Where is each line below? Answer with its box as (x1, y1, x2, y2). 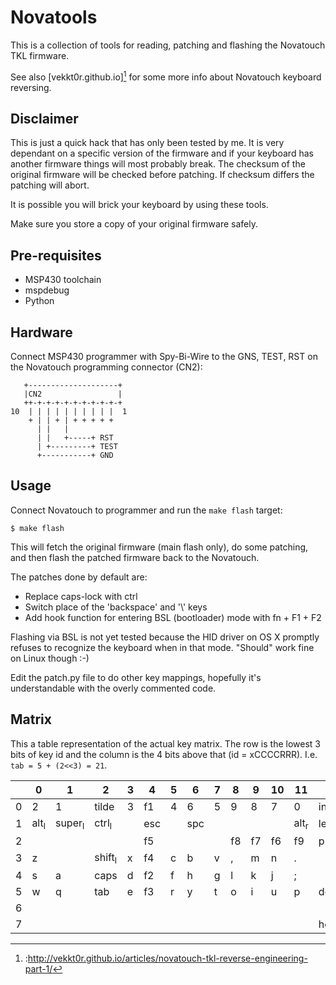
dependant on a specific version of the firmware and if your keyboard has (10, 147, 314, 160)
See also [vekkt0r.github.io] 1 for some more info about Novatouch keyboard (10, 69, 322, 83)
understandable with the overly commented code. (10, 682, 217, 694)
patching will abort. (10, 179, 90, 191)
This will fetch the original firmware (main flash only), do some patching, (10, 541, 309, 553)
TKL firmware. (10, 49, 70, 61)
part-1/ (24, 963, 53, 975)
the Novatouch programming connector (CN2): (10, 361, 203, 373)
